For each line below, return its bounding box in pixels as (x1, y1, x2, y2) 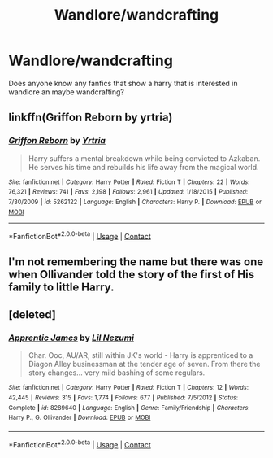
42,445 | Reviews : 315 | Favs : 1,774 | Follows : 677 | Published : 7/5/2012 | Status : (8, 393, 238, 402)
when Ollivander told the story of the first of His (8, 267, 254, 281)
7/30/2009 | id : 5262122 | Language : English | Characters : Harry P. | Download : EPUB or (8, 198, 262, 206)
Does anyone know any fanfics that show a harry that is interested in (8, 78, 238, 88)
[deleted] (8, 308, 57, 322)
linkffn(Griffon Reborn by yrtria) (8, 111, 173, 124)
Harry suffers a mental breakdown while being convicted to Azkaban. (28, 153, 261, 164)
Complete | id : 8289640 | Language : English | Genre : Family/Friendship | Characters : (8, 403, 250, 412)
